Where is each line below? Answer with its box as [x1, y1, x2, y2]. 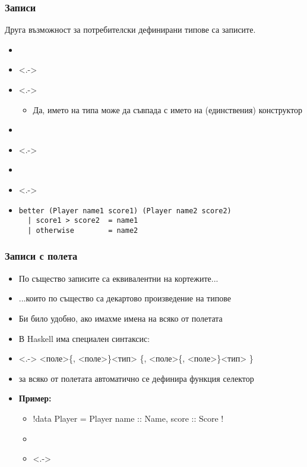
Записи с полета [5, 248, 78, 263]
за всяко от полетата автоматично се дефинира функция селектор [18, 372, 254, 384]
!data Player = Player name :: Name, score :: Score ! [33, 412, 224, 424]
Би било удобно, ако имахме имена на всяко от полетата [18, 312, 223, 324]
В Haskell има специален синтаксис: [18, 332, 150, 344]
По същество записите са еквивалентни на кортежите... [18, 272, 219, 284]
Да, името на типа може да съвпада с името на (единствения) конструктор [33, 103, 303, 116]
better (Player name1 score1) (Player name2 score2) [18, 206, 232, 215]
